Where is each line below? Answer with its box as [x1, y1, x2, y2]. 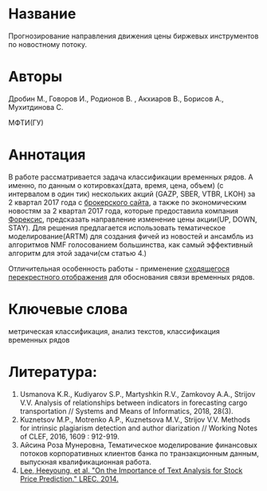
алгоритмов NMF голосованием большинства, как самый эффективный [8, 240, 253, 249]
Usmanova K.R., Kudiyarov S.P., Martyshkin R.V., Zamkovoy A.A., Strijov [19, 389, 256, 399]
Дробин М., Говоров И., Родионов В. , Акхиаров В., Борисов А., [8, 93, 225, 104]
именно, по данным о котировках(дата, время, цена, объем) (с [8, 180, 224, 190]
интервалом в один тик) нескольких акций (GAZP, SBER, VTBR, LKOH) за [8, 189, 256, 198]
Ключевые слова [8, 300, 128, 318]
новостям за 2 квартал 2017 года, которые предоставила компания [8, 206, 239, 215]
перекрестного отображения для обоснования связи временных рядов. [8, 272, 255, 281]
